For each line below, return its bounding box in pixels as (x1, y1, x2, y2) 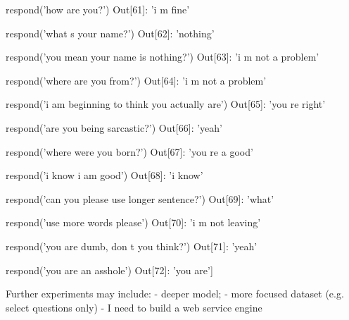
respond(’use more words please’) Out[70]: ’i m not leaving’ (6, 215, 261, 230)
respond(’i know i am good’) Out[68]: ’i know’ (6, 168, 203, 183)
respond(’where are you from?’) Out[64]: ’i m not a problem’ (6, 73, 267, 87)
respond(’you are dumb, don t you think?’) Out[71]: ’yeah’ (6, 238, 258, 253)
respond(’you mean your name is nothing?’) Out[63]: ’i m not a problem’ (6, 49, 319, 64)
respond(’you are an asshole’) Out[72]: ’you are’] (6, 262, 213, 277)
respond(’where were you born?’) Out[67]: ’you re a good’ (6, 144, 253, 159)
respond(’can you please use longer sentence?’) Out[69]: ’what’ (6, 191, 274, 206)
